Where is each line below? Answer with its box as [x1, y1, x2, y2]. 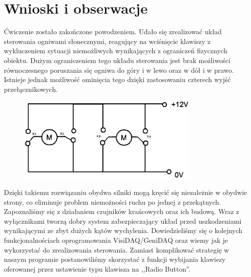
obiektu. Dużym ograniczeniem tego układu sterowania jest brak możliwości [4, 55, 230, 65]
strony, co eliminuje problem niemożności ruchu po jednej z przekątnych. [4, 196, 221, 207]
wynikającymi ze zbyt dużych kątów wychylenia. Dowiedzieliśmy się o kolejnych [4, 225, 243, 235]
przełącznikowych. [4, 84, 58, 94]
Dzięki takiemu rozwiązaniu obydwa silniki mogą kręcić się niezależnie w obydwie [4, 187, 247, 197]
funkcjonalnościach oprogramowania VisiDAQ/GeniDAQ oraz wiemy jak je [4, 235, 228, 245]
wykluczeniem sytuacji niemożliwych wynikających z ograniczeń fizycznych [4, 45, 228, 56]
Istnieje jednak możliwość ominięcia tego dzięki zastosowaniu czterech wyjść [4, 74, 231, 85]
